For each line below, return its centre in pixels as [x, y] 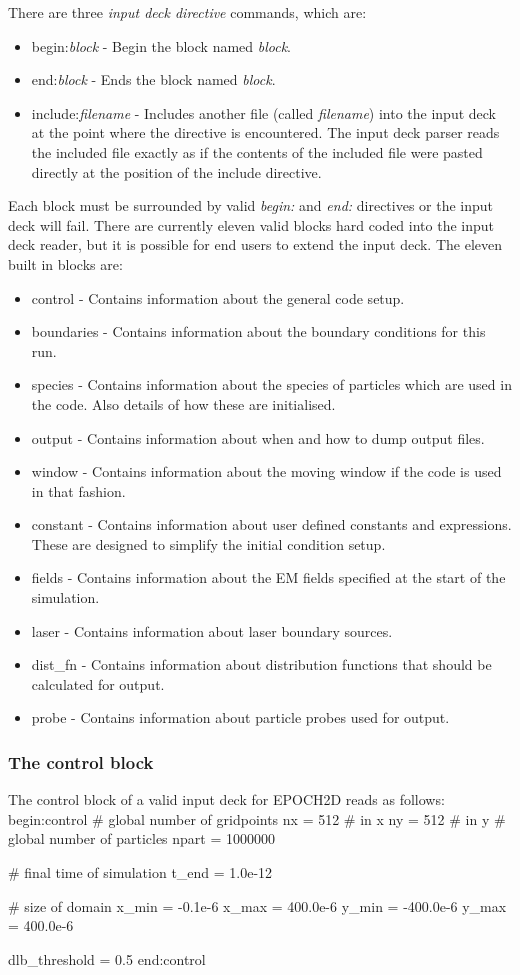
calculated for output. [98, 683]
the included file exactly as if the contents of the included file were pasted [257, 151]
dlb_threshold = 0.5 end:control [107, 958]
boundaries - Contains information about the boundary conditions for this [258, 331]
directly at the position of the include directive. [176, 171]
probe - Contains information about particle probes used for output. [240, 717]
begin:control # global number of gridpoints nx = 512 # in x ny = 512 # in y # [257, 818]
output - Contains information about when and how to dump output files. [258, 437]
